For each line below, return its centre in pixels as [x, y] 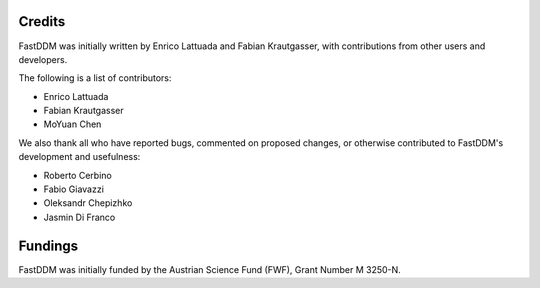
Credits [42, 21]
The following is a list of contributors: [95, 78]
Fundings [48, 245]
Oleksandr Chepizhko [88, 203]
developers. [43, 59]
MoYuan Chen [72, 124]
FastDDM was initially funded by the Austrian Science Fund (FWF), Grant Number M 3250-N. [210, 269]
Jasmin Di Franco [79, 217]
